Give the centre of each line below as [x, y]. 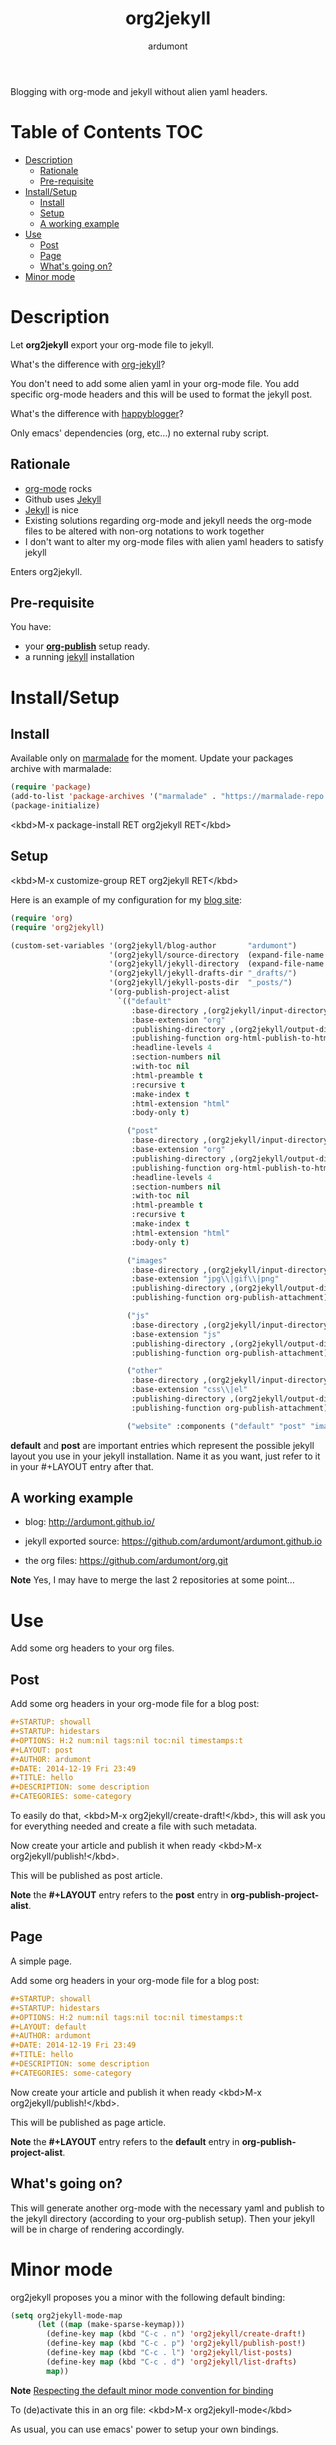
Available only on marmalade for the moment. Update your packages [152, 758]
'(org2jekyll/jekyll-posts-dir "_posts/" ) [200, 983]
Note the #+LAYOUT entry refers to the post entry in [119, 1895]
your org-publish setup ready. [87, 646]
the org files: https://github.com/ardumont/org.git [126, 1561]
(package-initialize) [55, 806]
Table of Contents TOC [107, 132]
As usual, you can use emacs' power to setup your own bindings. [144, 2429]
